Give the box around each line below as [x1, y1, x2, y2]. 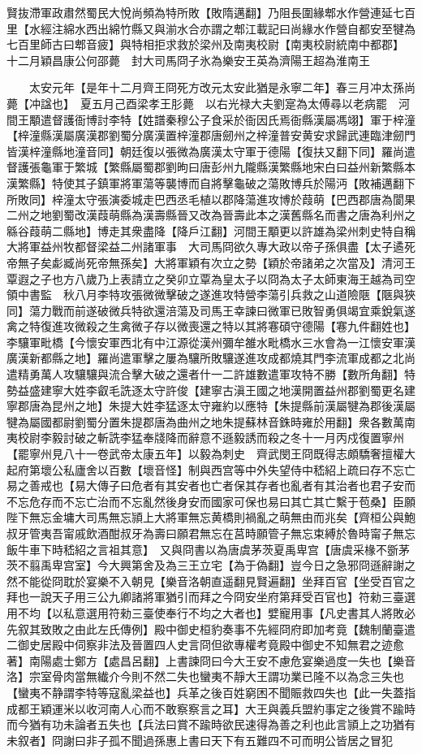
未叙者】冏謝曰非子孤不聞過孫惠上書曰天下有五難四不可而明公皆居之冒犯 [6, 731, 393, 748]
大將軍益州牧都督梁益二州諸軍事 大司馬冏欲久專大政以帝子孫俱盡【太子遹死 [6, 238, 416, 255]
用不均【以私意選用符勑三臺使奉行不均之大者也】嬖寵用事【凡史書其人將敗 [6, 604, 404, 621]
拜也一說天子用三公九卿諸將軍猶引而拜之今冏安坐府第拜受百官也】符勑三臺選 [6, 588, 416, 605]
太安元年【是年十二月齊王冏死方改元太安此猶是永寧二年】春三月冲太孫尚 [28, 79, 416, 96]
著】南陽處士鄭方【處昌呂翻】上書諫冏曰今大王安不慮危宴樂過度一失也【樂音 [6, 652, 416, 669]
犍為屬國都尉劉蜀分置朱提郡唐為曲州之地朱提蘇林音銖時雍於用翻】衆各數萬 [6, 413, 404, 430]
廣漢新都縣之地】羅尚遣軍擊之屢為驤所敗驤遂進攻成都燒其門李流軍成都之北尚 [6, 349, 416, 366]
